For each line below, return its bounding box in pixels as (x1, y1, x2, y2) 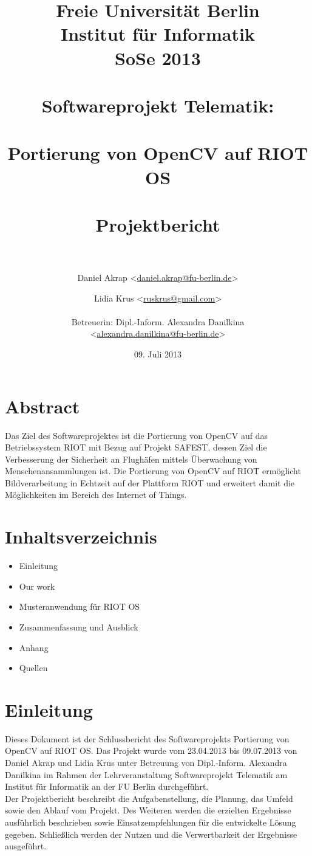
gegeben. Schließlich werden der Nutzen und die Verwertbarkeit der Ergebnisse (5, 827, 297, 840)
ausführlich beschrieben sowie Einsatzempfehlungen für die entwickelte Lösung (5, 816, 296, 829)
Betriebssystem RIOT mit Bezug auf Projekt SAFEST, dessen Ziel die (5, 441, 267, 454)
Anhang (19, 641, 49, 654)
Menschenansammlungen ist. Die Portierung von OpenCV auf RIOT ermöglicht (5, 464, 301, 477)
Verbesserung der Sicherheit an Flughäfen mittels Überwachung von (5, 452, 257, 465)
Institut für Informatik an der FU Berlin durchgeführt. (5, 780, 209, 793)
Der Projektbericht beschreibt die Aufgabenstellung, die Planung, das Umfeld (5, 792, 293, 804)
